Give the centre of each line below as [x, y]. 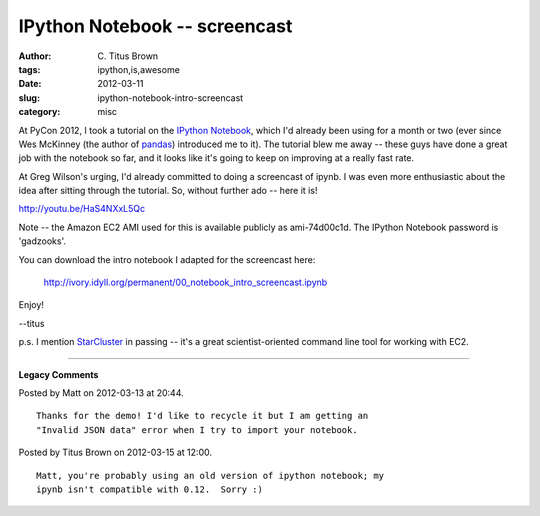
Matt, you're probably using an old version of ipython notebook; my [210, 475]
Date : [30, 84]
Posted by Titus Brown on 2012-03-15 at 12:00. [115, 452]
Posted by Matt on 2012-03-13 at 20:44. [101, 392]
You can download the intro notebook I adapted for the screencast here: [167, 259]
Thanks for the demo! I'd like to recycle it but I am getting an [202, 416]
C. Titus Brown [128, 56]
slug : [29, 97]
